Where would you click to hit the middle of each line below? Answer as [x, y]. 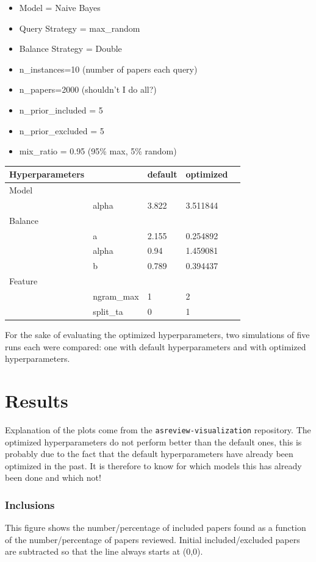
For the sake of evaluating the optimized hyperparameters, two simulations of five [157, 334]
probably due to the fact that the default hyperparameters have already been [149, 454]
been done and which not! [53, 477]
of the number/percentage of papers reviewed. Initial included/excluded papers [153, 539]
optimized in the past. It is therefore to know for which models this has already [153, 465]
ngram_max [116, 296]
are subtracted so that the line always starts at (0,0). [104, 551]
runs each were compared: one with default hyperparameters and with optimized [156, 346]
